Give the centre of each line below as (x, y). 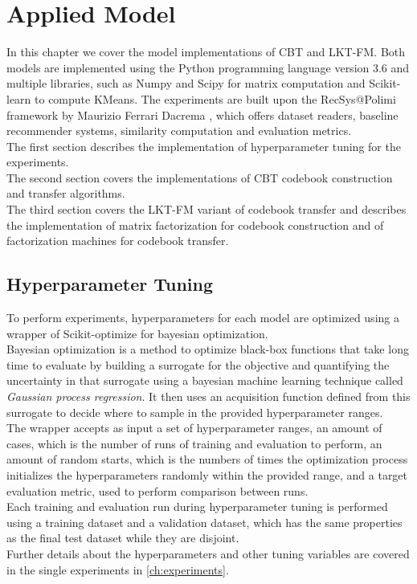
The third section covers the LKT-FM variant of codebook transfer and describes (206, 209)
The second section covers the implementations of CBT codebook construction (200, 177)
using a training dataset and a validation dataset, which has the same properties (204, 522)
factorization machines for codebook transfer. (118, 241)
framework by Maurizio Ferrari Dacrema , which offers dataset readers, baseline (202, 114)
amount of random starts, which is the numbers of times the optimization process (207, 459)
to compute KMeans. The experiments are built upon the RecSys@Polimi (215, 98)
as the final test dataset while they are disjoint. (123, 538)
